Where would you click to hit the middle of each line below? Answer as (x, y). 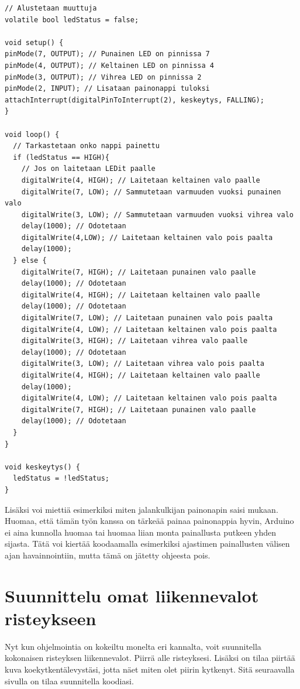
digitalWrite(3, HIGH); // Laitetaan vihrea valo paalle (135, 341)
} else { (30, 261)
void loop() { (32, 134)
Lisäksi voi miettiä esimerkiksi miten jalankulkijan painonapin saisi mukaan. (142, 509)
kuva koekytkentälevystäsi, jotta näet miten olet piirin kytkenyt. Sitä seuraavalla (150, 669)
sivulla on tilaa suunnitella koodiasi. (69, 681)
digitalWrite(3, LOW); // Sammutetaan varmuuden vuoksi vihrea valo (157, 215)
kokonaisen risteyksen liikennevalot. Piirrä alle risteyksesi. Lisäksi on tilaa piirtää (150, 658)
